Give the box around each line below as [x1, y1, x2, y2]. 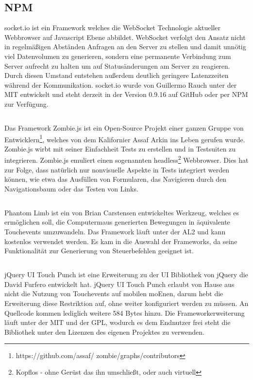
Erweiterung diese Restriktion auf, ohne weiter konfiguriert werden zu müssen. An [4, 298, 249, 308]
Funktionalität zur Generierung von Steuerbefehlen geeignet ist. [4, 246, 194, 256]
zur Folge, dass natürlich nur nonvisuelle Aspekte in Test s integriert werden [4, 164, 229, 174]
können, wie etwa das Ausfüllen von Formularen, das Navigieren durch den [4, 174, 227, 184]
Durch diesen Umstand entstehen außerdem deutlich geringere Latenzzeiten [4, 70, 229, 80]
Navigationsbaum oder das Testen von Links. [4, 183, 138, 193]
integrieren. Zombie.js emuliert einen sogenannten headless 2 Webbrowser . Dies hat [4, 153, 249, 165]
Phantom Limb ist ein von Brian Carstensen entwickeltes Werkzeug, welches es [4, 207, 239, 217]
